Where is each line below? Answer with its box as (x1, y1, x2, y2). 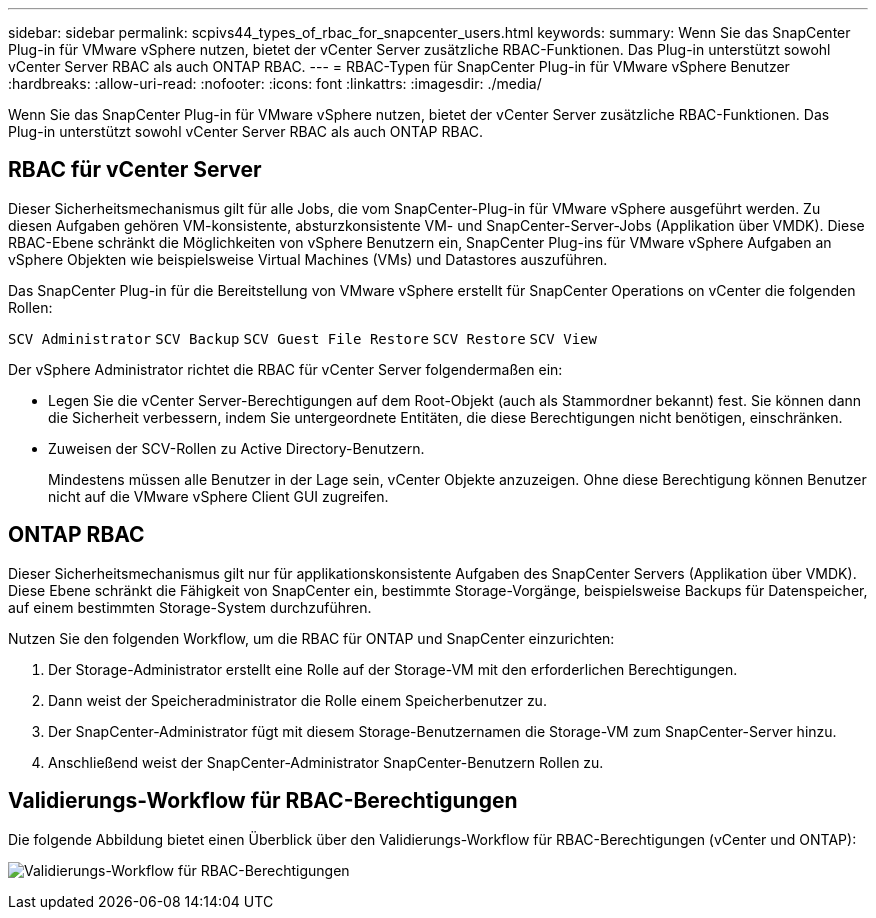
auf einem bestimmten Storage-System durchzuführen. (8, 598, 372, 616)
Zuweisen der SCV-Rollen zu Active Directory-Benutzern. (48, 439, 425, 457)
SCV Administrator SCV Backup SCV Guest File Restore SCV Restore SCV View (8, 330, 597, 347)
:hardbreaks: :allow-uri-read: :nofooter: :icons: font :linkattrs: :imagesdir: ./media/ (8, 75, 542, 92)
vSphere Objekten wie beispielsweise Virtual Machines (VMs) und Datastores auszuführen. (8, 250, 608, 268)
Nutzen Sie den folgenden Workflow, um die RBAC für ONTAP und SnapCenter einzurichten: (8, 629, 615, 647)
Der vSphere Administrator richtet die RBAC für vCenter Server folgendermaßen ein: (8, 360, 563, 378)
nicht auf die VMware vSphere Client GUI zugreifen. (48, 487, 389, 505)
